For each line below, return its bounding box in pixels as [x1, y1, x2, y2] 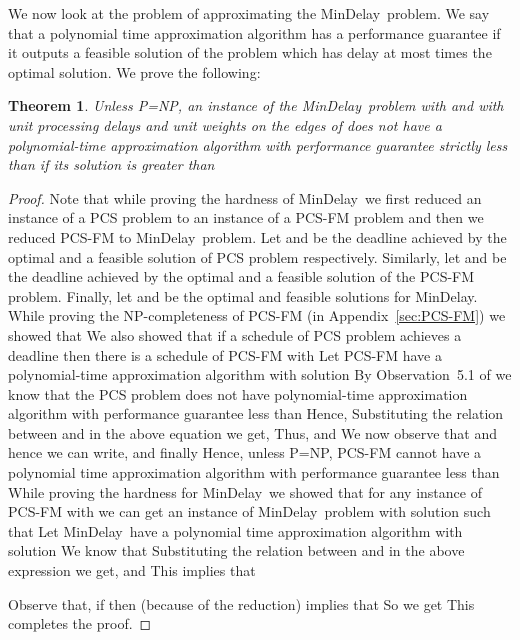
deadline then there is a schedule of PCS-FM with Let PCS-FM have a [8, 344, 442, 365]
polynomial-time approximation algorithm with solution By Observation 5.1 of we [8, 364, 512, 385]
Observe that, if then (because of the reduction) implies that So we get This [8, 593, 475, 614]
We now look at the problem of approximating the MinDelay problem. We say [8, 3, 490, 23]
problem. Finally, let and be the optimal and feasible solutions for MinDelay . [8, 285, 478, 306]
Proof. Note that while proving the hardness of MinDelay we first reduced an [8, 187, 482, 208]
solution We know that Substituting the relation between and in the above [8, 540, 465, 561]
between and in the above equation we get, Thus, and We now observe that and [8, 422, 498, 443]
